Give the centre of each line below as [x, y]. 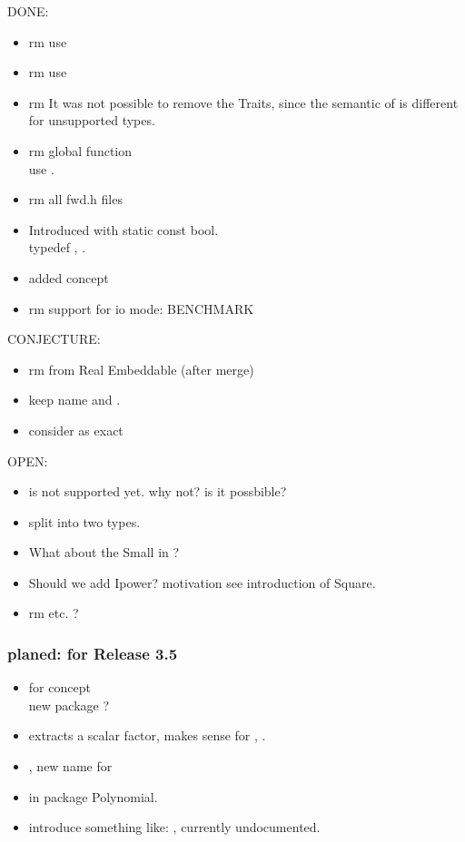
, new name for [70, 766]
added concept [69, 277]
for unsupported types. [92, 120]
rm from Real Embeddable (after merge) [141, 369]
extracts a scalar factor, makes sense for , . [147, 735]
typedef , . [57, 247]
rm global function [80, 150]
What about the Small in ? [104, 552]
